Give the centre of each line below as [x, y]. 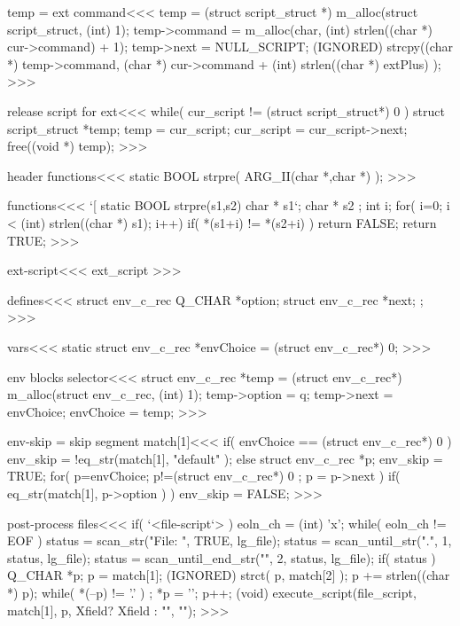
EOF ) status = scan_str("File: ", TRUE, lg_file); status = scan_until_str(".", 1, [230, 540]
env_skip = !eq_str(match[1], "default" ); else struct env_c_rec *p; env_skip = [225, 458]
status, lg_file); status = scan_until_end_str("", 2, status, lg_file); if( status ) [222, 557]
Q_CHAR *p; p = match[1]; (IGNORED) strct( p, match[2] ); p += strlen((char [229, 575]
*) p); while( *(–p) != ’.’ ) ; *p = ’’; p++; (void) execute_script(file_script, [212, 593]
